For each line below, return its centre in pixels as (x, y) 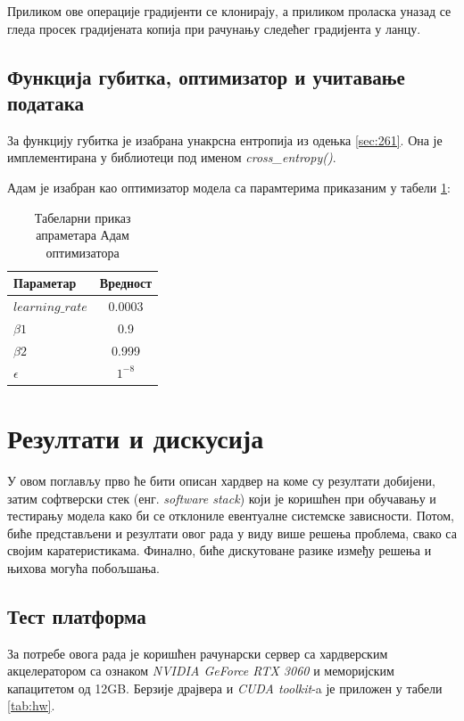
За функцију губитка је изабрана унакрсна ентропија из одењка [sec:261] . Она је (225, 139)
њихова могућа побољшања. (83, 567)
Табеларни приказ (83, 217)
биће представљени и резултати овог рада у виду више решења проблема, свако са (232, 533)
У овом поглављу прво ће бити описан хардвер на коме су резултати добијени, (221, 480)
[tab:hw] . (31, 705)
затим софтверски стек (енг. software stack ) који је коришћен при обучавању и (222, 498)
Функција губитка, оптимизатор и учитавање (206, 76)
